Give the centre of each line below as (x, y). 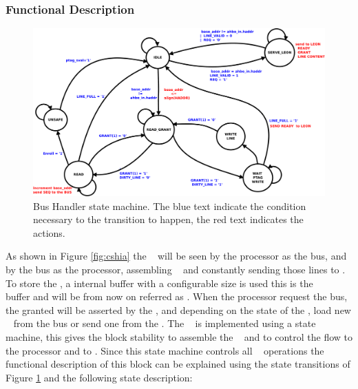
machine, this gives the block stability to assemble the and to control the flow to (179, 337)
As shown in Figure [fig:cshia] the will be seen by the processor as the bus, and (176, 256)
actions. (49, 232)
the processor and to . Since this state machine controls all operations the (165, 350)
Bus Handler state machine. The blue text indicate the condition (170, 206)
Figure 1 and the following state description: (99, 377)
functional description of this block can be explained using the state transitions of (178, 364)
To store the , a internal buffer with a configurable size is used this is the (159, 283)
